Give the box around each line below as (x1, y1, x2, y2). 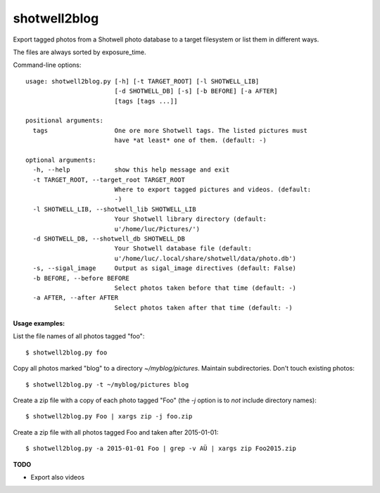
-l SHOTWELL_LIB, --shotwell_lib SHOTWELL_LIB (32, 205, 196, 213)
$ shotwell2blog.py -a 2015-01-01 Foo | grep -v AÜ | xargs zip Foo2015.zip (25, 444, 297, 453)
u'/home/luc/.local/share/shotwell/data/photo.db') (114, 254, 297, 262)
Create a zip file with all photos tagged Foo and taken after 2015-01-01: (13, 428, 219, 436)
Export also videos (30, 473, 84, 481)
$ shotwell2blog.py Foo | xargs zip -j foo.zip (25, 412, 193, 421)
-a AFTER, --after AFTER (32, 294, 119, 302)
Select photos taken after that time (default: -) (114, 303, 293, 312)
